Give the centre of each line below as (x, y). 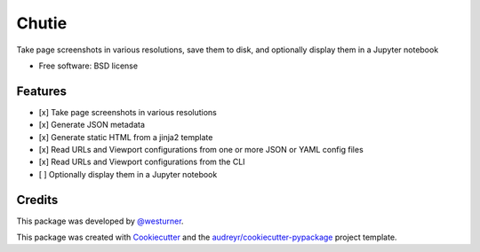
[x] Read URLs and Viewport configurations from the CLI (142, 162)
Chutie (42, 23)
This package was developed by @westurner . (100, 221)
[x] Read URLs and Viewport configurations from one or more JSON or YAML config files (201, 150)
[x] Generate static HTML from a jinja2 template (126, 137)
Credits (37, 200)
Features (41, 91)
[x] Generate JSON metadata (92, 125)
